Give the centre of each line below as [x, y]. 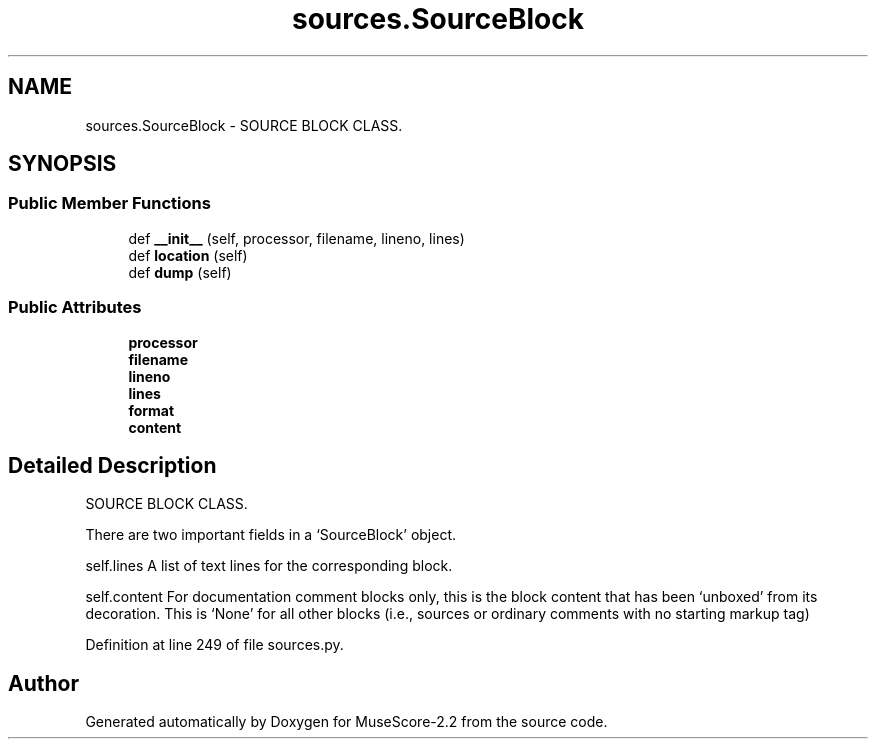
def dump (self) [180, 272]
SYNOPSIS [62, 164]
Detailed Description [112, 465]
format [151, 410]
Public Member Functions [109, 203]
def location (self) [188, 255]
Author [43, 683]
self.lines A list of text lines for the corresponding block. [269, 566]
